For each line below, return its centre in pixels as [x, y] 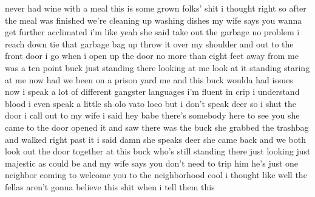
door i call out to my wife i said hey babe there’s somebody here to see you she [152, 115]
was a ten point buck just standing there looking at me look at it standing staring [157, 67]
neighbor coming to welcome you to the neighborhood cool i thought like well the [156, 175]
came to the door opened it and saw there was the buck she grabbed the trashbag [157, 127]
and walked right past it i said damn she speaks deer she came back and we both [155, 139]
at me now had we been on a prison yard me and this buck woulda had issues [149, 79]
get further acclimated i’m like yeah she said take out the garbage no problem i [152, 32]
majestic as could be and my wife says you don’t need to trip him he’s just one [152, 163]
